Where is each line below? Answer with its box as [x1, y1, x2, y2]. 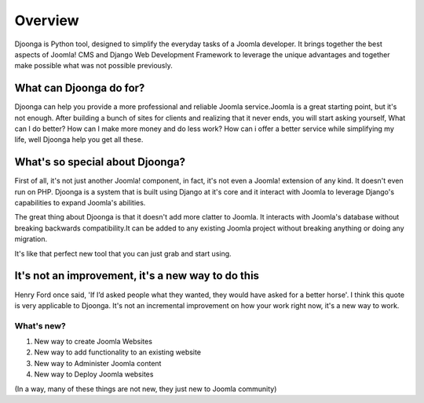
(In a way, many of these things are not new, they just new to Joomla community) [14, 384, 277, 394]
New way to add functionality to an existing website [34, 347, 202, 357]
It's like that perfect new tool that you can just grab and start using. [14, 249, 232, 258]
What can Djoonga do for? [14, 82, 145, 95]
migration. [14, 234, 48, 244]
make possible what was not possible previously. [14, 61, 173, 71]
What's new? [14, 320, 66, 331]
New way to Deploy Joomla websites [34, 369, 154, 379]
